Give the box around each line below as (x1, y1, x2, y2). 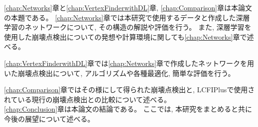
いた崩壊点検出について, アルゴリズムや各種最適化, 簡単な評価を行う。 (4, 67, 235, 78)
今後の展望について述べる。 (4, 113, 95, 124)
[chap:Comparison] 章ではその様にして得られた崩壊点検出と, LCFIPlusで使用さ (4, 84, 255, 95)
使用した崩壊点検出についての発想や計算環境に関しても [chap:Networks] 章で (4, 31, 247, 42)
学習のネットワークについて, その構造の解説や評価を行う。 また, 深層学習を (4, 22, 252, 32)
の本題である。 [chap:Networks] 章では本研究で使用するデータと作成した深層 (4, 12, 250, 22)
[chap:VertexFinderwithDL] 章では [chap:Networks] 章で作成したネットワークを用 (4, 58, 255, 68)
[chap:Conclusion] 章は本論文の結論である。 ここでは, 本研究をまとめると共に (4, 104, 253, 114)
